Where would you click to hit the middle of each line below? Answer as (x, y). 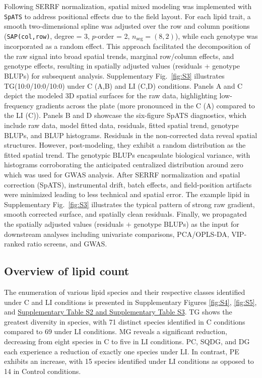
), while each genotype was (216, 36)
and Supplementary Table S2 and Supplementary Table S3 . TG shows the (118, 312)
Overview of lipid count (67, 271)
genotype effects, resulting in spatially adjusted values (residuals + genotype (122, 66)
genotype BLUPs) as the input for (186, 224)
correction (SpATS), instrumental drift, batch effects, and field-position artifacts (128, 184)
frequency (19, 105)
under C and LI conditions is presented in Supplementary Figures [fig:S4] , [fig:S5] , (130, 302)
